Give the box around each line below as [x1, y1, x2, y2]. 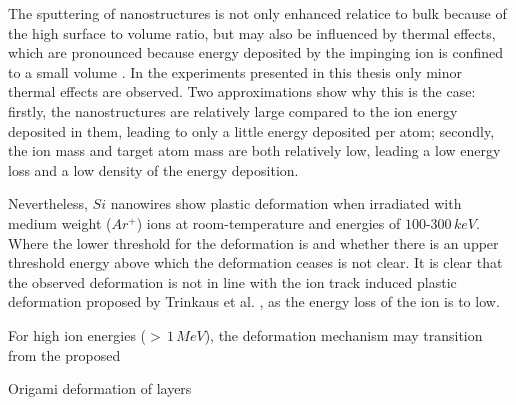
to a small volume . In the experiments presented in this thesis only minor [8, 61, 463, 82]
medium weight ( [8, 212, 112, 233]
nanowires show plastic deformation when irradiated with [110, 193, 462, 214]
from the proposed [8, 344, 121, 365]
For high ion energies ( [8, 324, 147, 345]
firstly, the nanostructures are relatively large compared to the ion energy [8, 100, 458, 121]
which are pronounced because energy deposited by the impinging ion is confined [8, 42, 504, 63]
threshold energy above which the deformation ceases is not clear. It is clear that [8, 252, 503, 273]
